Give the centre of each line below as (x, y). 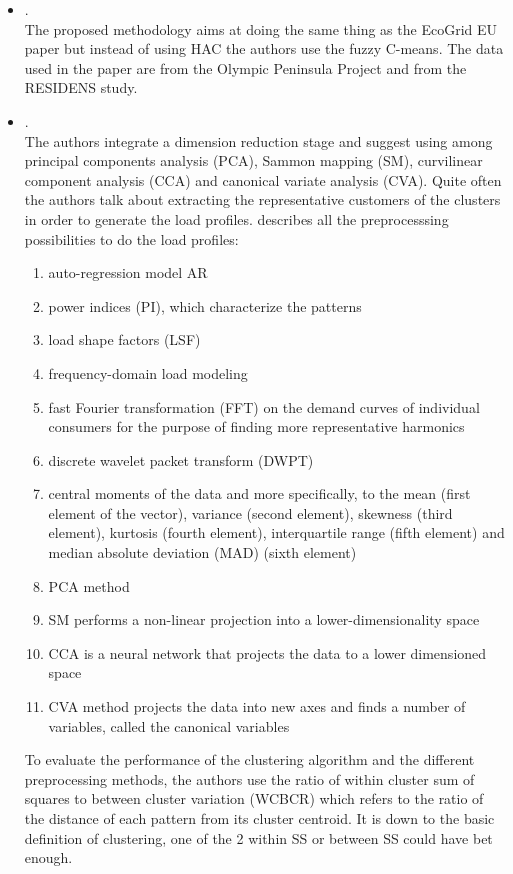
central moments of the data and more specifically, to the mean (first (259, 493)
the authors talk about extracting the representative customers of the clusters (262, 199)
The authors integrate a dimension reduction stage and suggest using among (258, 140)
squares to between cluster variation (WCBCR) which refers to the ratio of (254, 798)
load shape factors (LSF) (124, 339)
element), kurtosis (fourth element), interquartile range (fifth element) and (276, 532)
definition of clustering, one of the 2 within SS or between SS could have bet (258, 837)
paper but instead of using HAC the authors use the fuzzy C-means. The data (264, 48)
